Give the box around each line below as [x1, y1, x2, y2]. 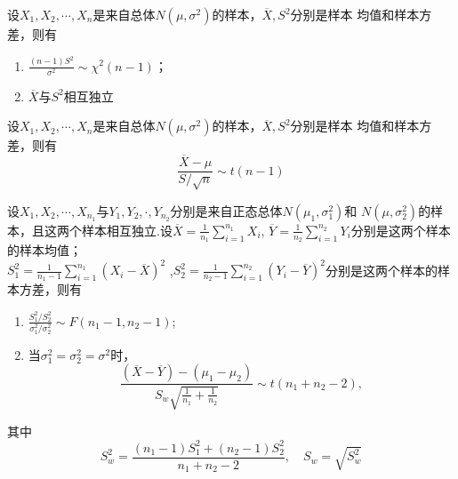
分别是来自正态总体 [170, 201, 283, 220]
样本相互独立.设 [81, 220, 173, 239]
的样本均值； [7, 241, 82, 259]
